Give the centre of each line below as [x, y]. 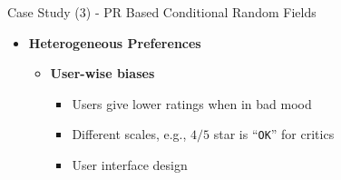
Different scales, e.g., [129, 134]
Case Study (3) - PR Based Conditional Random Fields [162, 12]
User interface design [130, 165]
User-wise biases [102, 73]
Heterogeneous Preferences [115, 42]
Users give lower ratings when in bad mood [192, 103]
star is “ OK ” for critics [274, 134]
